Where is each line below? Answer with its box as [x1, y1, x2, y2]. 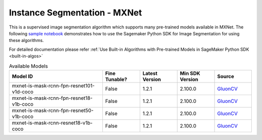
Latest [142, 70, 158, 77]
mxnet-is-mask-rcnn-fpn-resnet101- [12, 82, 95, 89]
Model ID [12, 73, 33, 80]
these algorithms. [9, 38, 44, 43]
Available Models [9, 63, 48, 70]
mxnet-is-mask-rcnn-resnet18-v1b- [12, 119, 93, 126]
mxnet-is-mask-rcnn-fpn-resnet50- [12, 107, 94, 113]
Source [217, 73, 234, 80]
